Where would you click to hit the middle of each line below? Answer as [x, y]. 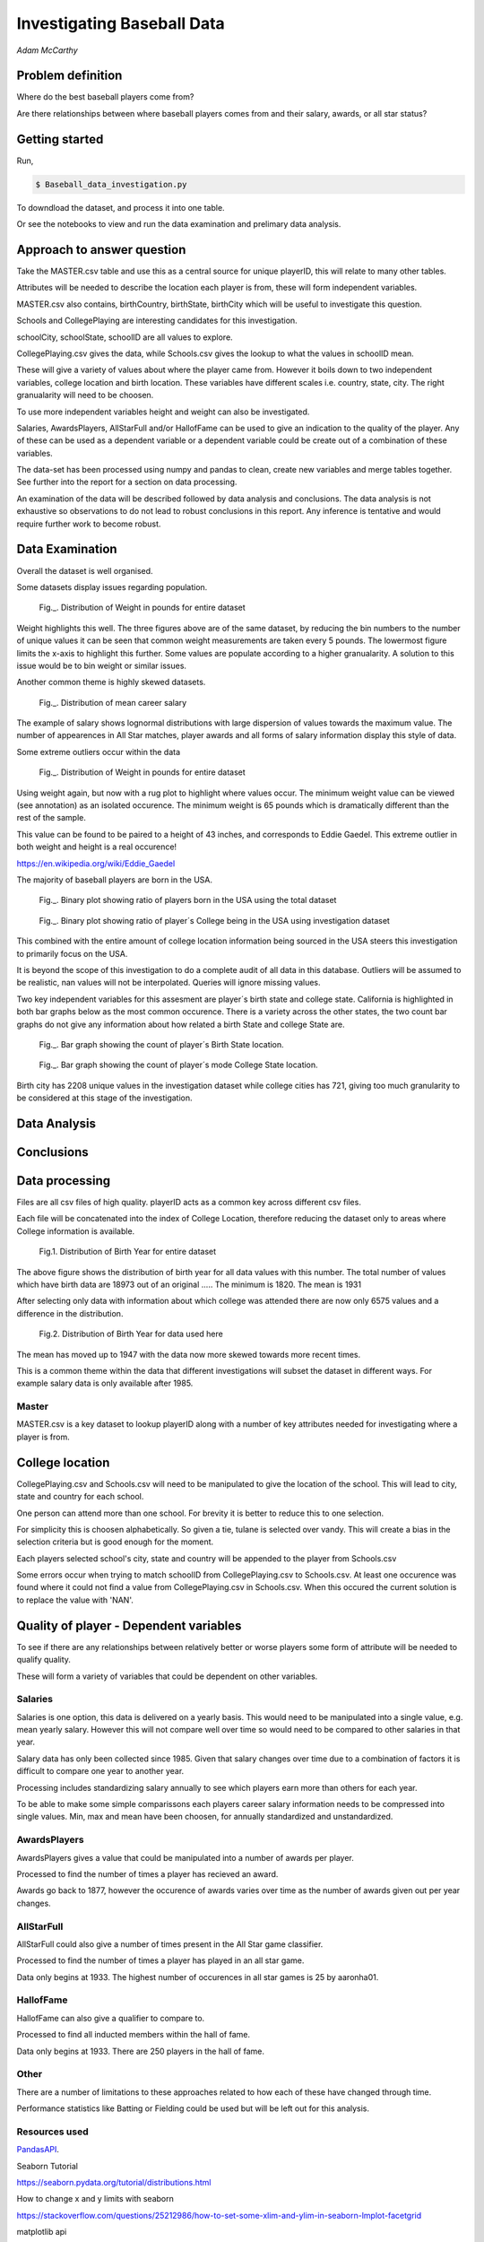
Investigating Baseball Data [121, 23]
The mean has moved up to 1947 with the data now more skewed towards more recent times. [189, 1354]
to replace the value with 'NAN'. [75, 1600]
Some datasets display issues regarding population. [112, 587]
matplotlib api [42, 2232]
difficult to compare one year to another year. [100, 1771]
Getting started [60, 139]
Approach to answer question [101, 250]
